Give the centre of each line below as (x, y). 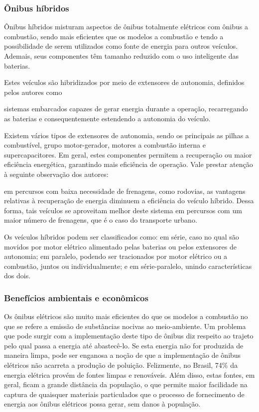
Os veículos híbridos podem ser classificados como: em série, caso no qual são (122, 236)
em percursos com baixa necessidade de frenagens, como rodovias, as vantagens (125, 191)
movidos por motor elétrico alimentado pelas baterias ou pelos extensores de (120, 246)
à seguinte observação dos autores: (56, 174)
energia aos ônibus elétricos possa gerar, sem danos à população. (102, 404)
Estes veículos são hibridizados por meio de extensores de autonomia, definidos (124, 82)
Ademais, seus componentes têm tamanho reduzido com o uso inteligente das (121, 56)
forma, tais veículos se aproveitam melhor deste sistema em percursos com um (123, 210)
